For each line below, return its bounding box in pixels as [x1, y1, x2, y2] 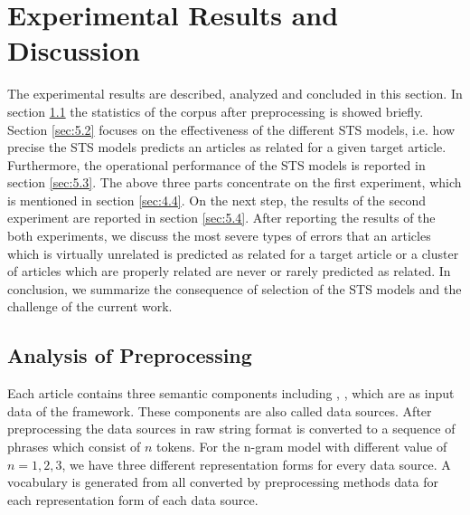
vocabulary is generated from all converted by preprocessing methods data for [7, 472, 438, 491]
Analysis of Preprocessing [7, 341, 252, 369]
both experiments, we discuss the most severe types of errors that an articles [7, 226, 431, 245]
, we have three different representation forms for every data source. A [61, 454, 451, 473]
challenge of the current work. [7, 297, 173, 316]
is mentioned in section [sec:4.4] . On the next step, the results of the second [7, 190, 426, 209]
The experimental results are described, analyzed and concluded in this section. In [7, 84, 463, 103]
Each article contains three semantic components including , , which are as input [7, 384, 455, 403]
